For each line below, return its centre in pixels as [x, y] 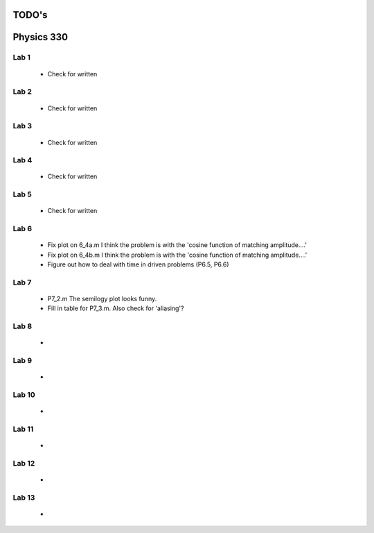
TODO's [30, 15]
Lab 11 [23, 429]
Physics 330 [41, 37]
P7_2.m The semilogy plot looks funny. [102, 299]
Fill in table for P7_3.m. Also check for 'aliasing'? [116, 308]
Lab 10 [24, 395]
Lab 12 [24, 464]
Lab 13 [24, 498]
